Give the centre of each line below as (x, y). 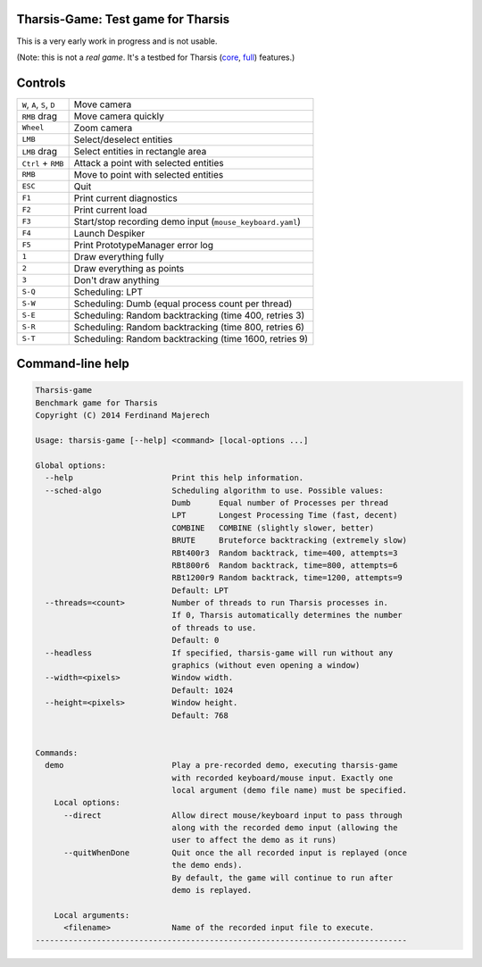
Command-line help (73, 364)
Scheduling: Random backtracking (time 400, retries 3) (189, 315)
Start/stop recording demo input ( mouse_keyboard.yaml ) (187, 221)
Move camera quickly (119, 116)
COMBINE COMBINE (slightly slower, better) (273, 528)
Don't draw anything (116, 279)
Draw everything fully (119, 256)
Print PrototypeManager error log (144, 245)
